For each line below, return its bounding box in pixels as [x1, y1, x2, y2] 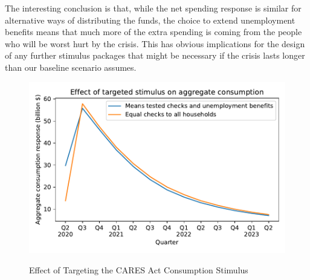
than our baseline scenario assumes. [5, 60, 137, 73]
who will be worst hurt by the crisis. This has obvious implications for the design [5, 37, 305, 50]
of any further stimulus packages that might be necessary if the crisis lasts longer [5, 49, 305, 62]
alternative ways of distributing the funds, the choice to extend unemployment [5, 13, 295, 26]
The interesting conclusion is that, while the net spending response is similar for [5, 2, 302, 14]
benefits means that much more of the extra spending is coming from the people [5, 25, 302, 38]
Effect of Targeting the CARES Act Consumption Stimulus [29, 263, 248, 276]
